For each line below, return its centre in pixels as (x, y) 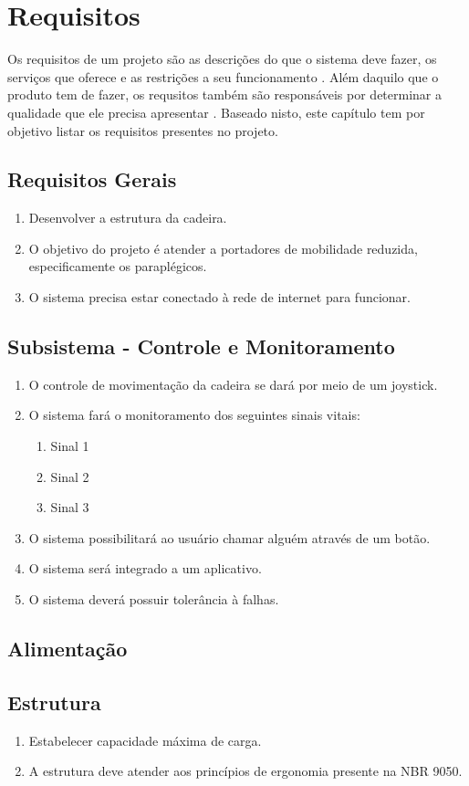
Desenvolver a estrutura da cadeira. (128, 218)
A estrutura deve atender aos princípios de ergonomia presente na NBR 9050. (245, 771)
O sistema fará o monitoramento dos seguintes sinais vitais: (194, 415)
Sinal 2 (70, 476)
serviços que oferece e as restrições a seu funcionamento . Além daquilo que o (223, 76)
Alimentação (68, 649)
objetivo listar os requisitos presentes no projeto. (143, 130)
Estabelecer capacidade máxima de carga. (145, 740)
